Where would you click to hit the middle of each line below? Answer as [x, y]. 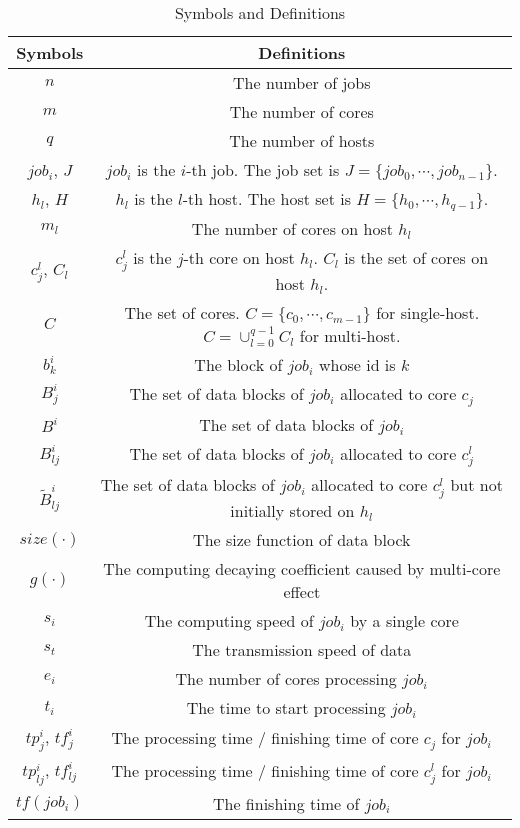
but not [476, 485]
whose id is [357, 364]
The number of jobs [302, 82]
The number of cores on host [292, 228]
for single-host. [428, 312]
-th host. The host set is [267, 198]
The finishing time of [286, 803]
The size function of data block [302, 540]
